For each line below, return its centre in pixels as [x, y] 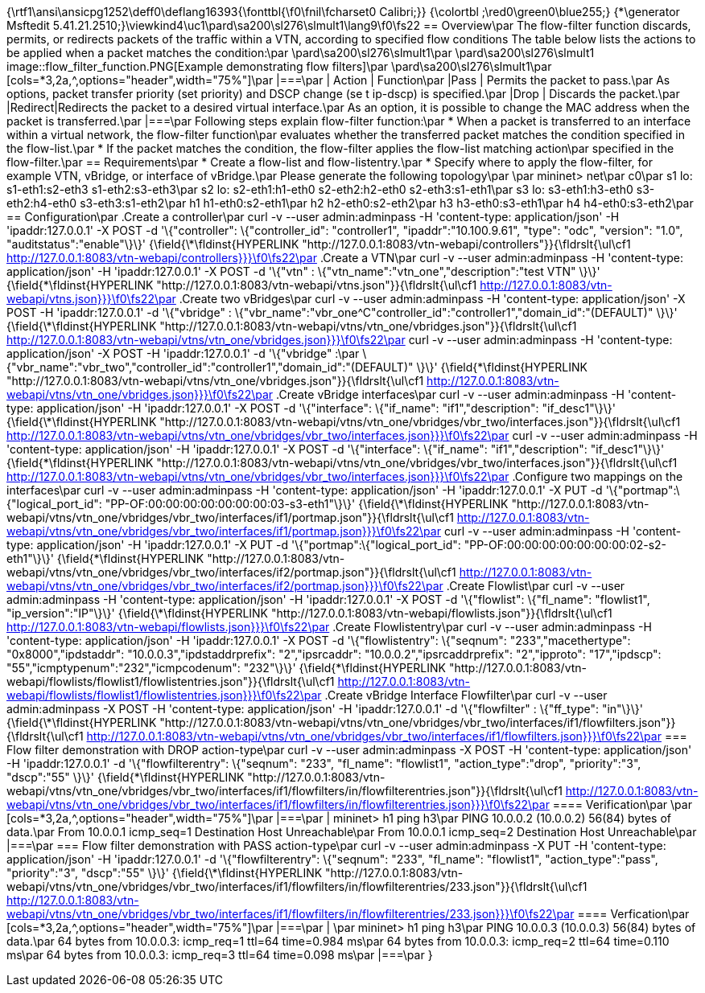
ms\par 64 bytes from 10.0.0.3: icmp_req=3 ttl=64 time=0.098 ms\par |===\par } [220, 955]
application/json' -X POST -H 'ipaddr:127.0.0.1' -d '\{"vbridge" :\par [183, 353]
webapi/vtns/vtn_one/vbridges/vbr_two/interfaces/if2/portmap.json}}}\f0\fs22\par [225, 586]
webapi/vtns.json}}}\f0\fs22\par [91, 299]
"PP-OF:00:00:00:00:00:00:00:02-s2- [565, 545]
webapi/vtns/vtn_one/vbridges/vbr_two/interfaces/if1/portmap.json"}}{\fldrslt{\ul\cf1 [230, 517]
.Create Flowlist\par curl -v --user [536, 586]
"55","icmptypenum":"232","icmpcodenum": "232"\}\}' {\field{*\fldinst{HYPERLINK [226, 668]
